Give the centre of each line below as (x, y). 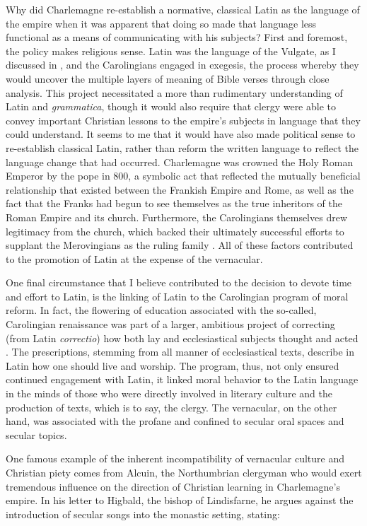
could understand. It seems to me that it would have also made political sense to (181, 134)
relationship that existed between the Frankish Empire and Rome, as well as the (180, 189)
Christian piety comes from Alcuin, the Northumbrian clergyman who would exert (184, 472)
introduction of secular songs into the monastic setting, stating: (143, 514)
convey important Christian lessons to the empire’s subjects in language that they (183, 120)
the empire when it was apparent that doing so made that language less (161, 23)
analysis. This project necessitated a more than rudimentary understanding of (174, 92)
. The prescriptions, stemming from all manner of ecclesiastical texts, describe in (180, 352)
